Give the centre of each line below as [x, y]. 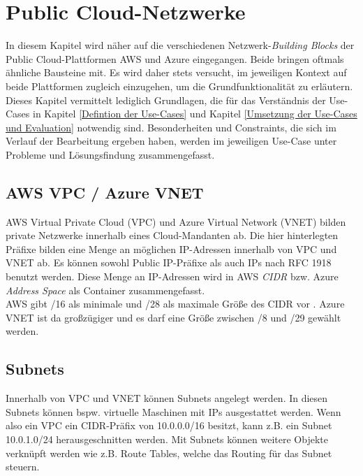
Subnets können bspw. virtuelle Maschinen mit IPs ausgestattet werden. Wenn [173, 411]
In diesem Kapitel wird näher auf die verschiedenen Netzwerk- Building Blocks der [180, 45]
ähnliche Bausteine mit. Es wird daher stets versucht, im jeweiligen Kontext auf [176, 72]
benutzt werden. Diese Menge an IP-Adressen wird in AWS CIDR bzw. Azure [172, 276]
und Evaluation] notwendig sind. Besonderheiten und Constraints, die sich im [171, 127]
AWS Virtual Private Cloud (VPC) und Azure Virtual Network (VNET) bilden [176, 221]
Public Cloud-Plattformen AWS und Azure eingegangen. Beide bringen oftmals [175, 58]
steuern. [23, 467]
